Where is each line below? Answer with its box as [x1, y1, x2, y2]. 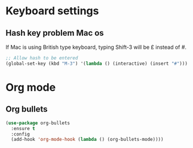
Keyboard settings [5, 4, 99, 18]
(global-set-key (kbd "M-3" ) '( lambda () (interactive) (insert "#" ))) [5, 61, 188, 67]
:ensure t [11, 125, 35, 131]
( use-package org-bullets [5, 120, 70, 126]
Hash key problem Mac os [5, 28, 104, 38]
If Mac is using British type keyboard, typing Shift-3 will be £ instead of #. [5, 43, 186, 51]
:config [11, 131, 30, 137]
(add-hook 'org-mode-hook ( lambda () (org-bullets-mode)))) [11, 137, 164, 143]
